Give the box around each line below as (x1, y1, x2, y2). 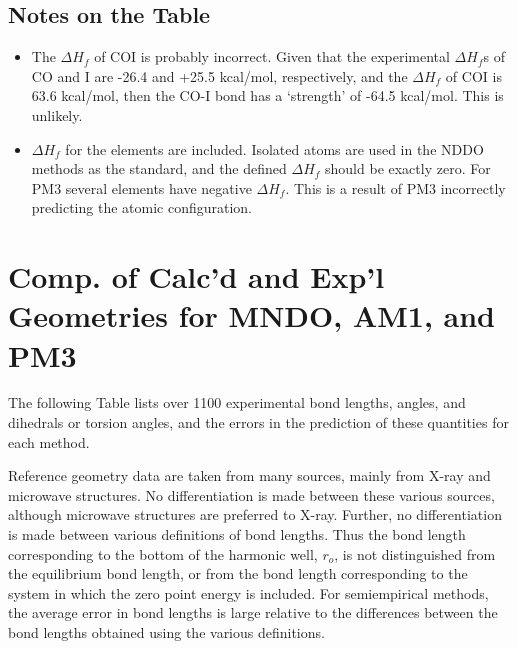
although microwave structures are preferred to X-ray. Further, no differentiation (8, 504, 502, 525)
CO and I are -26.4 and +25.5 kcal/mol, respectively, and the (31, 65, 408, 86)
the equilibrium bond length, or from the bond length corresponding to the (8, 563, 468, 584)
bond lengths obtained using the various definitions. (8, 621, 325, 642)
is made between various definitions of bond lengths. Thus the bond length (8, 524, 466, 545)
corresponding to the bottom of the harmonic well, (8, 543, 318, 564)
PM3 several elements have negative (31, 177, 252, 198)
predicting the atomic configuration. (31, 197, 253, 218)
